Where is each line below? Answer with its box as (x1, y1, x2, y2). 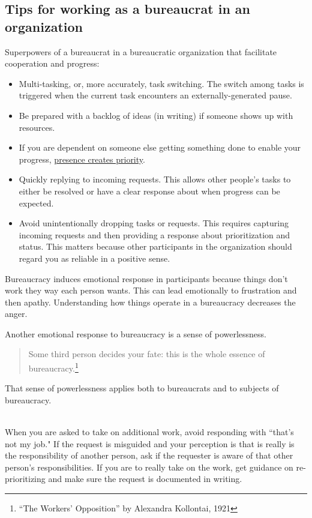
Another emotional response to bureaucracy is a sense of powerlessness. (5, 327, 267, 340)
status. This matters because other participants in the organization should (19, 240, 292, 253)
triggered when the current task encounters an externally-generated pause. (19, 89, 292, 101)
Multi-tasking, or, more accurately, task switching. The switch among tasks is (19, 77, 304, 89)
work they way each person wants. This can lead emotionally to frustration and (5, 284, 297, 297)
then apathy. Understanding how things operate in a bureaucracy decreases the (5, 295, 296, 308)
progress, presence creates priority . (19, 152, 145, 165)
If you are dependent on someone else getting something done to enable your (19, 141, 301, 154)
